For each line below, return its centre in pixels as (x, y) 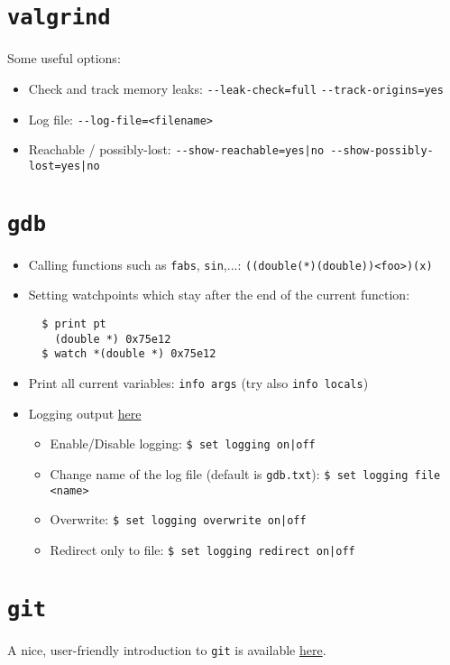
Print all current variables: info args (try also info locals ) (198, 382)
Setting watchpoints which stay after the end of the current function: (219, 295)
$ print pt (74, 323)
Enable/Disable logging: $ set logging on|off (183, 443)
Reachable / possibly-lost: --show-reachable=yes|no (176, 149)
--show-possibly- (382, 151)
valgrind (59, 18)
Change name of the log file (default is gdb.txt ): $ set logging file (245, 473)
